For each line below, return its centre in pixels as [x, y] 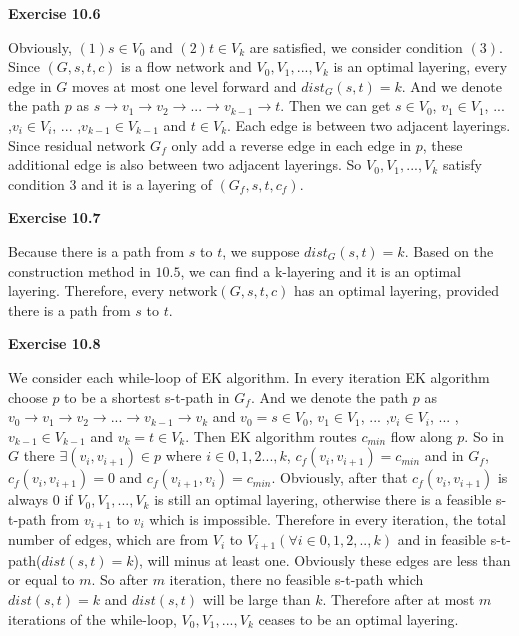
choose [28, 396]
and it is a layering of [146, 183]
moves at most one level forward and [184, 85]
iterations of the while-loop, [92, 618]
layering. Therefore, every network [113, 290]
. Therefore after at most [398, 598]
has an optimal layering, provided [396, 290]
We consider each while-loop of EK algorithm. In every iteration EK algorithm [249, 376]
